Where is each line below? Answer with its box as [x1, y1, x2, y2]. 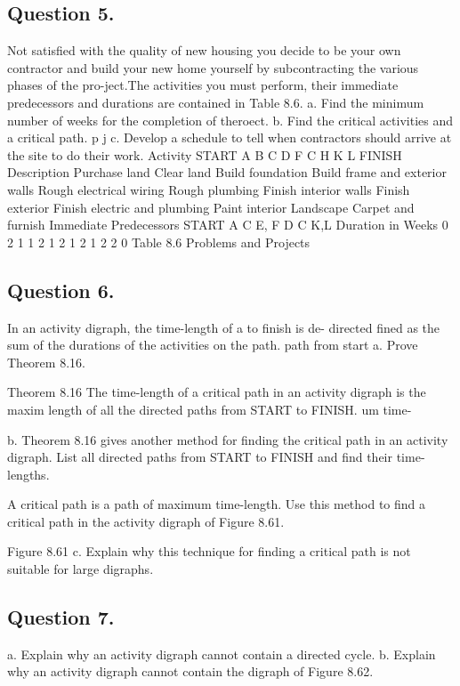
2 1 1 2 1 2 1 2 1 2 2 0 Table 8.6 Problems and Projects [7, 232, 311, 251]
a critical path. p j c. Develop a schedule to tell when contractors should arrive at [7, 128, 452, 147]
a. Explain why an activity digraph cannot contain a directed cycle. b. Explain [7, 644, 436, 663]
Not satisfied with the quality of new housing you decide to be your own [7, 41, 401, 60]
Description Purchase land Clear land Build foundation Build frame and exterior [7, 163, 447, 182]
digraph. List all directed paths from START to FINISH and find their [7, 448, 393, 466]
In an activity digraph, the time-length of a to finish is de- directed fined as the [7, 318, 440, 336]
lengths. [7, 464, 50, 483]
